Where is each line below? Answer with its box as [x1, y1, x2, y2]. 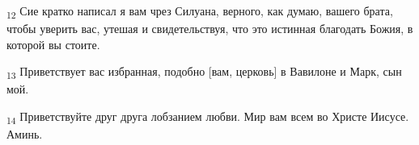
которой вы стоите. [6, 35, 100, 52]
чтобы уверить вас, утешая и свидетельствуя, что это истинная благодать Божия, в [6, 20, 413, 37]
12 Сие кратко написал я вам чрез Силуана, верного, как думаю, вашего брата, [6, 2, 393, 21]
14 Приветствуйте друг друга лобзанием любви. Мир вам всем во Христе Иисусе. [6, 108, 409, 126]
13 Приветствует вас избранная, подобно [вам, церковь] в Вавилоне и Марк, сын [6, 63, 402, 82]
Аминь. [6, 126, 43, 143]
